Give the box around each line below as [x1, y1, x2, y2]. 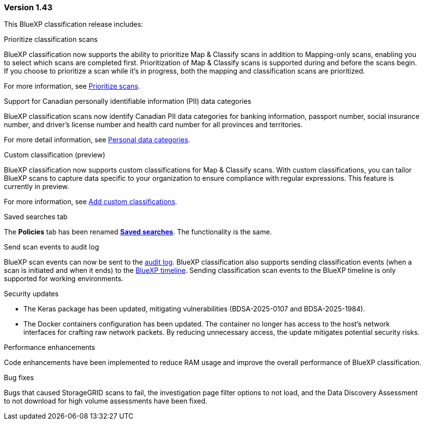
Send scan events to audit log [4, 243, 99, 251]
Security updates [4, 289, 59, 298]
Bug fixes [4, 373, 34, 382]
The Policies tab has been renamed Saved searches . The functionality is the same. [4, 228, 272, 236]
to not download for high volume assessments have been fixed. [4, 397, 208, 405]
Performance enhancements [4, 343, 96, 352]
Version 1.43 [4, 2, 53, 12]
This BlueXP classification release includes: [4, 20, 143, 29]
